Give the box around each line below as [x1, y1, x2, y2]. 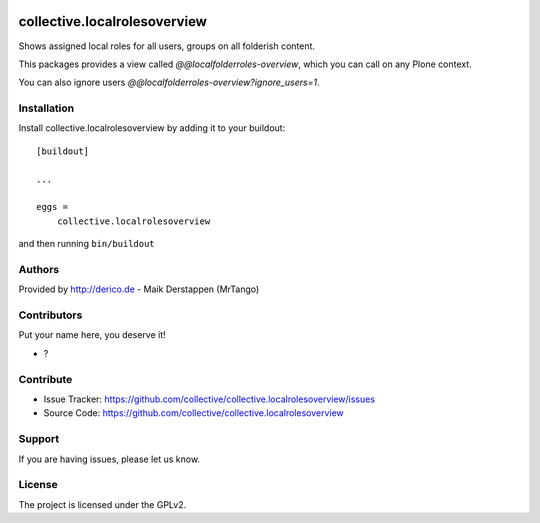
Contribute [18, 372, 73, 386]
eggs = [36, 201, 69, 213]
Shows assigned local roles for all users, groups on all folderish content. [18, 40, 315, 52]
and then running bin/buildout [18, 238, 155, 250]
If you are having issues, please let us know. [18, 453, 200, 465]
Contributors [18, 308, 83, 322]
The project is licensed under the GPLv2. [18, 498, 187, 510]
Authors [18, 262, 60, 276]
